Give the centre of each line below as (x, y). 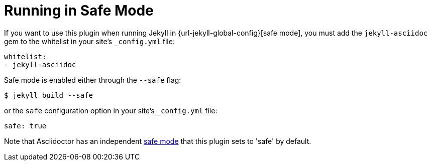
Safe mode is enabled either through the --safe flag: (93, 80)
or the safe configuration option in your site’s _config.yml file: (111, 110)
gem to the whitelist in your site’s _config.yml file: (89, 41)
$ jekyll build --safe (49, 95)
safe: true (25, 126)
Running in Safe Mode (79, 11)
